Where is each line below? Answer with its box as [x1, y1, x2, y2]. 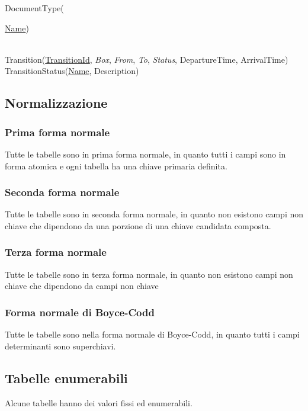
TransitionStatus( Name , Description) [5, 65, 139, 77]
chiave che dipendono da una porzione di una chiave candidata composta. [5, 219, 271, 232]
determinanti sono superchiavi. [5, 339, 116, 352]
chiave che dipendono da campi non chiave [5, 280, 159, 292]
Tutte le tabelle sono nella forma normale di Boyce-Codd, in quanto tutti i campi [5, 328, 300, 341]
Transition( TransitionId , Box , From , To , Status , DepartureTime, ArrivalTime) [5, 53, 288, 65]
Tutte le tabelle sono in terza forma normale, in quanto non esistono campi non [5, 268, 293, 280]
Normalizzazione [5, 94, 108, 112]
